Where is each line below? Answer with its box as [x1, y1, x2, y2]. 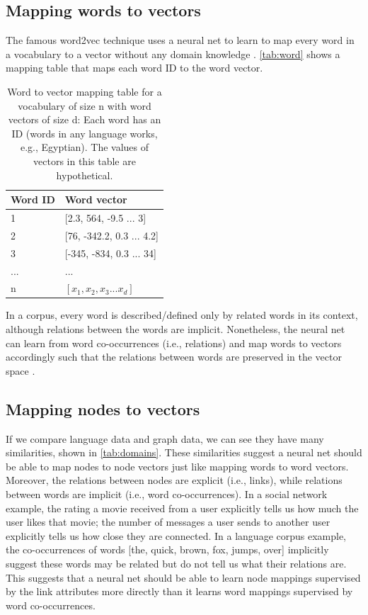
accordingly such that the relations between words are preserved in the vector [6, 349, 342, 364]
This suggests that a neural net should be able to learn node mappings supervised [6, 570, 361, 585]
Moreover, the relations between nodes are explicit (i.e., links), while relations [6, 473, 343, 487]
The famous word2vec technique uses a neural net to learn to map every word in [6, 33, 355, 47]
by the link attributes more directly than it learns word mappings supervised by [6, 584, 353, 599]
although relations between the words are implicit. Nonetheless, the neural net [6, 322, 345, 337]
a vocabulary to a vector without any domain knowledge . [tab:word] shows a [6, 46, 340, 61]
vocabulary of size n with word [18, 98, 151, 113]
